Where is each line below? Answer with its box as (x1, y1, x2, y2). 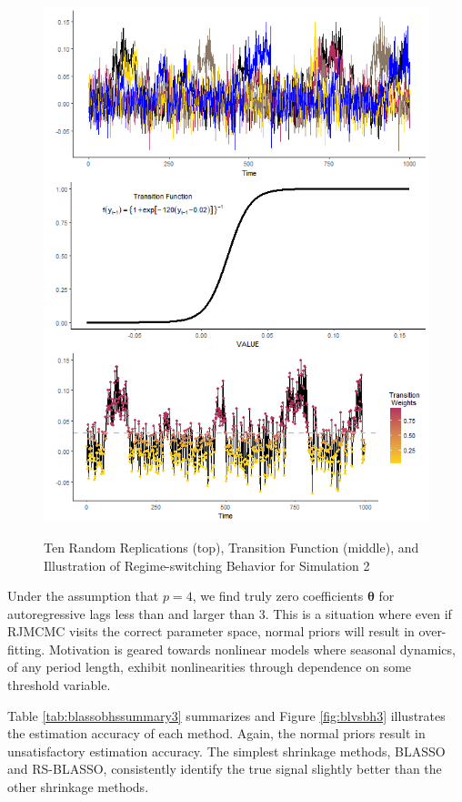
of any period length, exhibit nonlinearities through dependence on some (7, 657, 412, 676)
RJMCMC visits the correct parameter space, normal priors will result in (7, 622, 415, 641)
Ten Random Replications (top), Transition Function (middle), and (44, 537, 419, 556)
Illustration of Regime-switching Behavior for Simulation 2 (44, 555, 370, 574)
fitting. (7, 639, 45, 658)
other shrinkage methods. (7, 777, 149, 797)
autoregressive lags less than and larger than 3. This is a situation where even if (7, 604, 452, 623)
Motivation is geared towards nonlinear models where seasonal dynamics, (48, 639, 456, 658)
